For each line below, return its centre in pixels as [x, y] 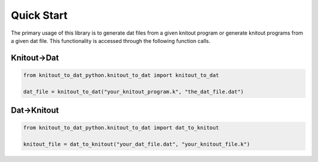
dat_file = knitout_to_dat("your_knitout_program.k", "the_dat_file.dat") [134, 92]
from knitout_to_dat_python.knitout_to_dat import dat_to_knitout [121, 128]
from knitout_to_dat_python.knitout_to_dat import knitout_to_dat [121, 75]
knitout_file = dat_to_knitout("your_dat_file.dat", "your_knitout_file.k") [137, 144]
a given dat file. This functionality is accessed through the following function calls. [111, 41]
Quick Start [39, 15]
